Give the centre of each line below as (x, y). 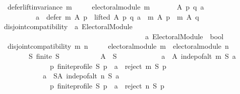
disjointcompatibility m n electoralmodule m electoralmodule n (118, 46)
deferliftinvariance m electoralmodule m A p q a (106, 7)
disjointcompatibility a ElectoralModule (68, 26)
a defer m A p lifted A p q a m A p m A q (117, 16)
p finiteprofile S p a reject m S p (108, 66)
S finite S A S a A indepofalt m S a (132, 56)
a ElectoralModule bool (184, 36)
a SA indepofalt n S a (81, 76)
